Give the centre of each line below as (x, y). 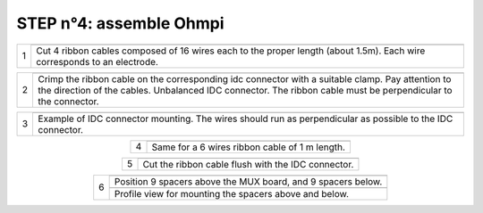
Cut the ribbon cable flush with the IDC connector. (248, 164)
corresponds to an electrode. (97, 61)
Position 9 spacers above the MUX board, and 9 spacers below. (248, 181)
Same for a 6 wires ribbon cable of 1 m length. (249, 147)
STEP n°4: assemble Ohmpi (120, 23)
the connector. (68, 101)
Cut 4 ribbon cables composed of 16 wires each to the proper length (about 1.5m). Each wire (231, 51)
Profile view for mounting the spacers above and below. (231, 193)
